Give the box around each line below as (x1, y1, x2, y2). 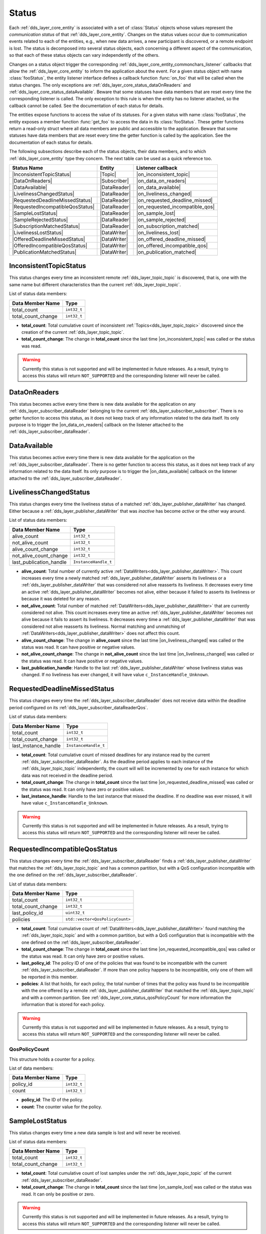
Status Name (12, 164, 43, 171)
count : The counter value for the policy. (21, 1104, 102, 1110)
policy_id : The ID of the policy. (21, 1097, 84, 1103)
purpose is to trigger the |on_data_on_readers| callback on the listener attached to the (9, 422, 184, 428)
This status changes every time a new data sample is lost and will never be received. (9, 1129, 181, 1135)
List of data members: (9, 1065, 54, 1071)
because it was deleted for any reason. (21, 596, 100, 602)
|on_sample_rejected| (136, 216, 186, 223)
